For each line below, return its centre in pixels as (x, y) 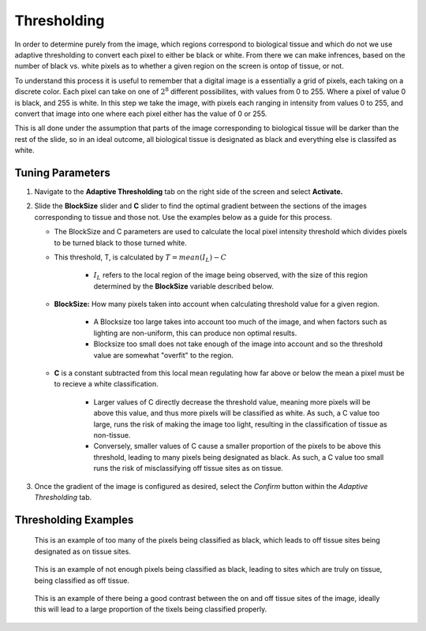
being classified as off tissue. (82, 581)
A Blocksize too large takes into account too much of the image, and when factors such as (240, 322)
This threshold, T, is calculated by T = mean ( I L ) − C (140, 258)
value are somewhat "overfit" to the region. (164, 355)
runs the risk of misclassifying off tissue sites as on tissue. (189, 469)
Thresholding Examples (74, 519)
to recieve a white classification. (106, 384)
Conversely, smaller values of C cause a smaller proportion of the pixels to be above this (237, 446)
